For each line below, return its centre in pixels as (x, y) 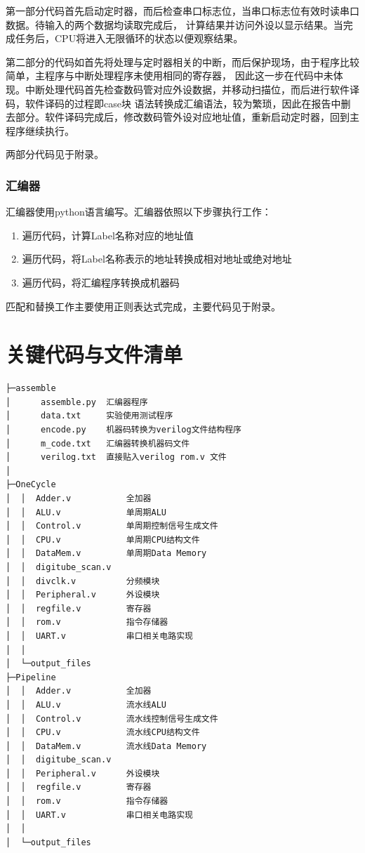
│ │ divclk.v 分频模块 (83, 581)
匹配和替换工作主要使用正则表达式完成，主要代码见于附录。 (143, 306)
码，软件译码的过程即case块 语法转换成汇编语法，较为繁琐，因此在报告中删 (178, 103)
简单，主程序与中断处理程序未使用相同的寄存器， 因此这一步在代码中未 (170, 75)
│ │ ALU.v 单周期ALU (86, 512)
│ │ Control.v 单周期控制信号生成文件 (112, 526)
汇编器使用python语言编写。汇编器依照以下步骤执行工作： (139, 212)
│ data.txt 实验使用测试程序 (89, 416)
